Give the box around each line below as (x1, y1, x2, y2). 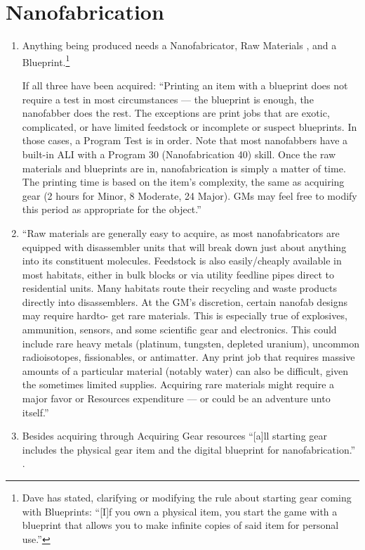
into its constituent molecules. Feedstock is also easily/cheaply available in (22, 253, 342, 268)
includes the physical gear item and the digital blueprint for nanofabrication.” (22, 442, 356, 456)
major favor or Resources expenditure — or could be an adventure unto (22, 391, 331, 406)
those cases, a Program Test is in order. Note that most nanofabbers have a (22, 133, 348, 148)
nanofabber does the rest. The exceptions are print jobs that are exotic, (22, 105, 330, 120)
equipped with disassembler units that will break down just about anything (22, 239, 347, 254)
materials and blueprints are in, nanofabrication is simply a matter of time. (22, 160, 346, 175)
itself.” (22, 404, 49, 419)
